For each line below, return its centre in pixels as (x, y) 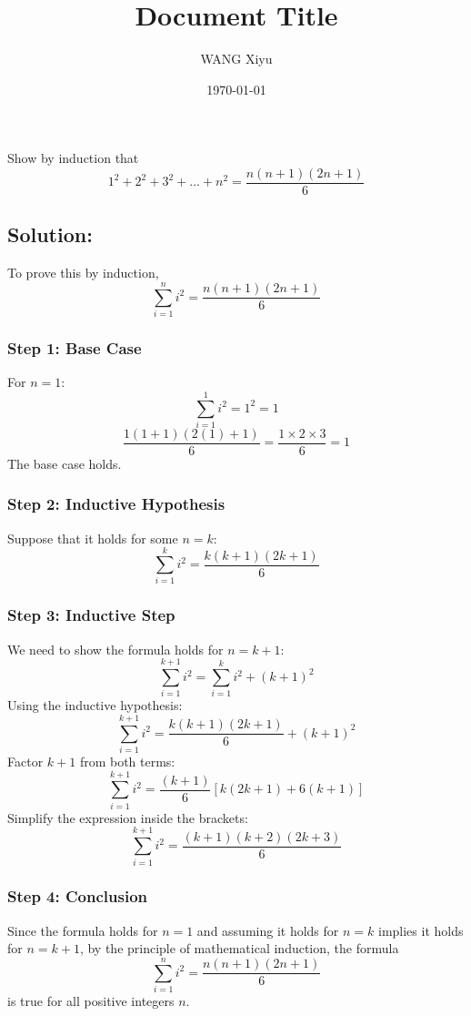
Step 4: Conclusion (77, 896)
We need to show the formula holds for (115, 649)
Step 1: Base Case (75, 347)
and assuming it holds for (268, 930)
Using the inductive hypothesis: (95, 705)
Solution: (50, 234)
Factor (25, 762)
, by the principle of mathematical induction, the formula (239, 948)
